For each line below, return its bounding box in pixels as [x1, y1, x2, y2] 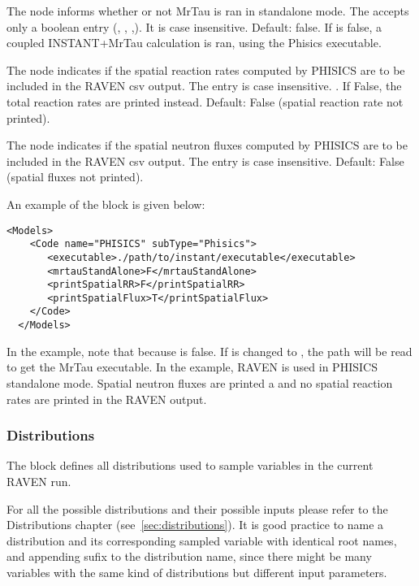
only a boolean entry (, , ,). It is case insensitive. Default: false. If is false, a [6, 18, 382, 35]
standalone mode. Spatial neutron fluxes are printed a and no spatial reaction [6, 374, 393, 391]
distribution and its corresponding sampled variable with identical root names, [6, 532, 397, 549]
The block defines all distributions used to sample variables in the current [6, 457, 374, 474]
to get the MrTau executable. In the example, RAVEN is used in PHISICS [6, 358, 378, 375]
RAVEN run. [6, 472, 71, 489]
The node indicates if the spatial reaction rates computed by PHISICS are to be [6, 61, 405, 78]
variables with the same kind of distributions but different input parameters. [6, 563, 387, 580]
